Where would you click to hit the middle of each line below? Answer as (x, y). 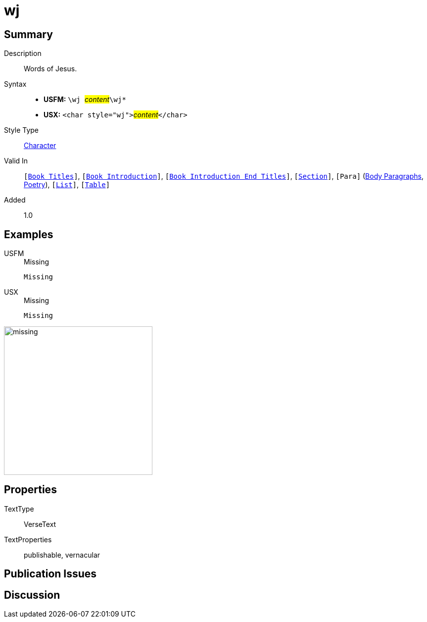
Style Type (22, 130)
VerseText (40, 524)
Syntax (15, 84)
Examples (29, 234)
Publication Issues (50, 574)
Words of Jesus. (50, 69)
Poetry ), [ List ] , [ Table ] (67, 185)
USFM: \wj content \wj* (85, 100)
